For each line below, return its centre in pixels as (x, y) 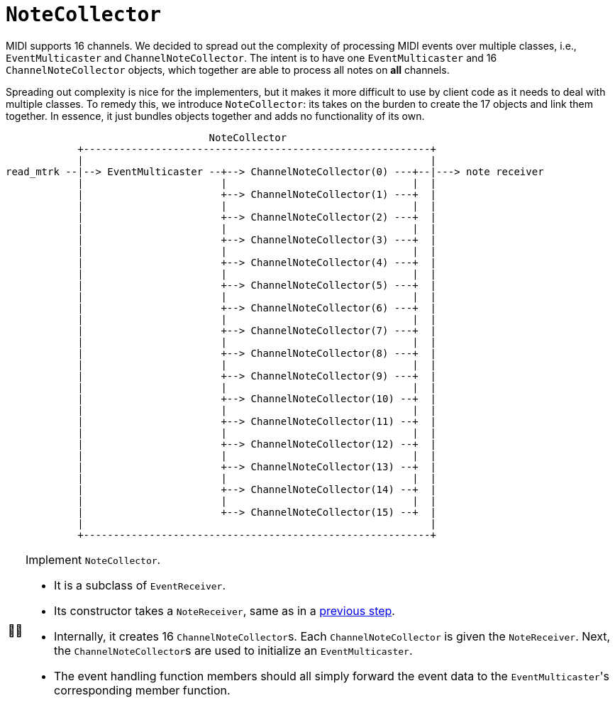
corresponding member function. (142, 690)
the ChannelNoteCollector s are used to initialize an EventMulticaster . (233, 650)
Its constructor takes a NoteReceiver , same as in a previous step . (225, 610)
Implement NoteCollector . (93, 559)
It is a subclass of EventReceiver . (140, 585)
